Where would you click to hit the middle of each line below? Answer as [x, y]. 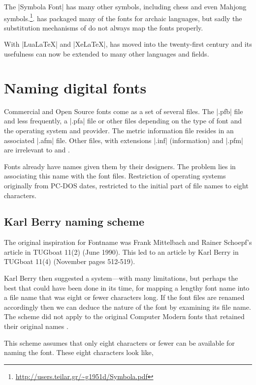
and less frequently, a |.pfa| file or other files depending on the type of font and [123, 121]
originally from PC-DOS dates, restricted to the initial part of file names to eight [126, 185]
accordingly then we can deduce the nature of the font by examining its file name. [128, 307]
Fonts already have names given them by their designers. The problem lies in [120, 166]
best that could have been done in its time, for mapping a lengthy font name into [127, 287]
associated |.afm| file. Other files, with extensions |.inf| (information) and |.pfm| [124, 140]
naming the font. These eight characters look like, [79, 352]
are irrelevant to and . [37, 150]
